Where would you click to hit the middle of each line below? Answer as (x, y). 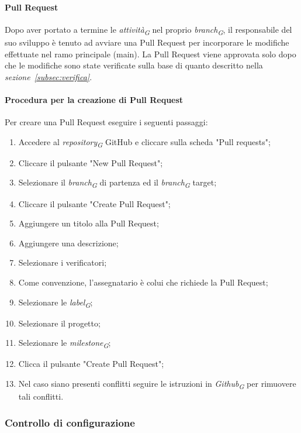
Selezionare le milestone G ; (65, 343)
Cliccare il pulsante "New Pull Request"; (91, 162)
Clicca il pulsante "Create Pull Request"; (91, 364)
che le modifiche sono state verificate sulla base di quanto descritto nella (134, 65)
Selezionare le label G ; (56, 303)
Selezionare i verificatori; (63, 262)
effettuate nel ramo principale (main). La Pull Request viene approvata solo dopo (150, 54)
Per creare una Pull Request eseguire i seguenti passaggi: (106, 122)
